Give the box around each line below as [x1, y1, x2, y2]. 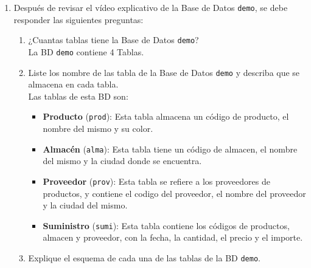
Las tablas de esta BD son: [28, 89, 128, 102]
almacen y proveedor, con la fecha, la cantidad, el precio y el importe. [43, 231, 303, 244]
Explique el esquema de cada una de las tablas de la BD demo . [28, 252, 260, 264]
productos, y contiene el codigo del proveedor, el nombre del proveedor [43, 187, 306, 199]
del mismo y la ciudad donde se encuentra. [43, 154, 202, 167]
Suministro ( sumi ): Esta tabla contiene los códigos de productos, [43, 219, 290, 232]
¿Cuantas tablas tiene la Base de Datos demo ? [28, 33, 199, 46]
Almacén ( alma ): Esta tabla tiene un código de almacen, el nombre [43, 142, 298, 155]
